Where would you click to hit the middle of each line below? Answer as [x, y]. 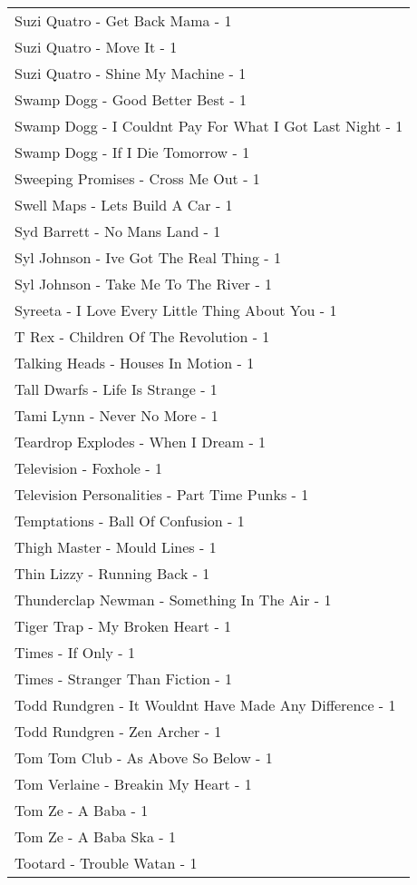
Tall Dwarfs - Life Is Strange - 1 [116, 389]
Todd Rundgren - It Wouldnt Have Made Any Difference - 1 [205, 705]
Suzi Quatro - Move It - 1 [96, 47]
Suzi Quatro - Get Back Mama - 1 [123, 20]
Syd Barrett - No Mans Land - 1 [118, 231]
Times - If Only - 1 [75, 652]
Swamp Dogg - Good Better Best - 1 [131, 99]
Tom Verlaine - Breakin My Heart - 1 [133, 784]
